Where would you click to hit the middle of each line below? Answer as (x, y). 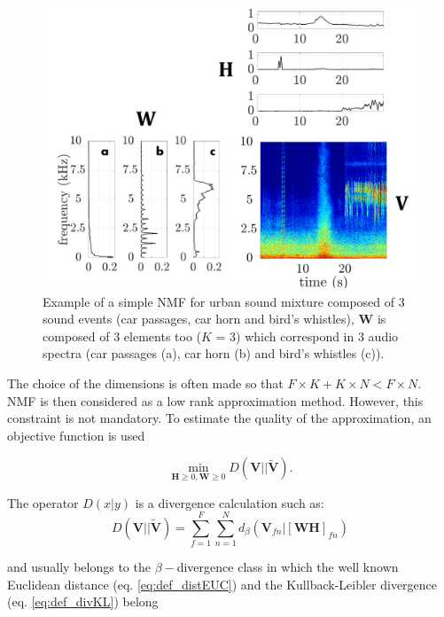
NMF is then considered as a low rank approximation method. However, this (215, 400)
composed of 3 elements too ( (122, 336)
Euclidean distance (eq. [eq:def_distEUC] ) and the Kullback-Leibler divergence (222, 584)
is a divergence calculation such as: (230, 502)
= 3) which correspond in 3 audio (307, 336)
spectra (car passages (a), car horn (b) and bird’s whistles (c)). (214, 353)
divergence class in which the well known (288, 567)
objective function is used (76, 435)
